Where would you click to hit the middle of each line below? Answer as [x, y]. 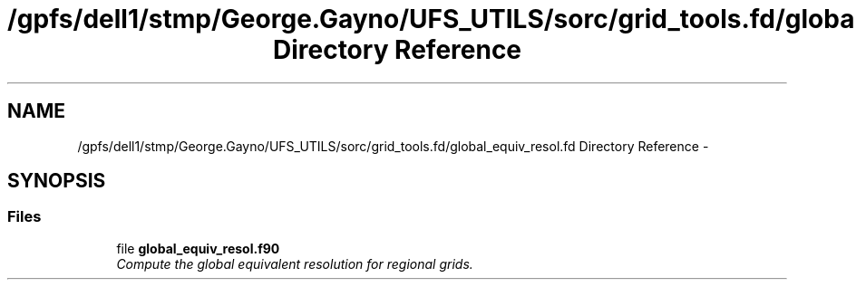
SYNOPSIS [57, 181]
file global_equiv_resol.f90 [198, 248]
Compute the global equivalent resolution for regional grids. [295, 263]
